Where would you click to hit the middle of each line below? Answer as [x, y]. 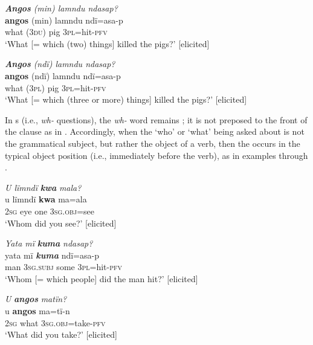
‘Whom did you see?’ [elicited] [61, 223]
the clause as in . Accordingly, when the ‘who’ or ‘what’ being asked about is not [155, 131]
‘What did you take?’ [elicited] [61, 334]
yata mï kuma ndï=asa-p [52, 255]
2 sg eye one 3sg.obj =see [50, 211]
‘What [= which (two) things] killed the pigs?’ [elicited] [107, 43]
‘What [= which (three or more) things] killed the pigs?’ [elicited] [126, 99]
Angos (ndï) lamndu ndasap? [60, 64]
